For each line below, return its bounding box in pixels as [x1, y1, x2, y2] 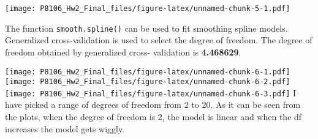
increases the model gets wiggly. [5, 122, 125, 135]
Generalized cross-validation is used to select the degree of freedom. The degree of [5, 34, 312, 46]
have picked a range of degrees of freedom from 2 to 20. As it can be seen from [5, 98, 301, 111]
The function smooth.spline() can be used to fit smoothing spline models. [5, 21, 288, 34]
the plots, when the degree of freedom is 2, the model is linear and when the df [5, 110, 302, 123]
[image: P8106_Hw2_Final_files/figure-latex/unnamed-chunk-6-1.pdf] [5, 67, 290, 76]
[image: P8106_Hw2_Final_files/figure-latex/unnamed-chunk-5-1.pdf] [5, 4, 290, 13]
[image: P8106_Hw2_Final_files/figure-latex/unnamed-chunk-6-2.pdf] [5, 77, 290, 87]
